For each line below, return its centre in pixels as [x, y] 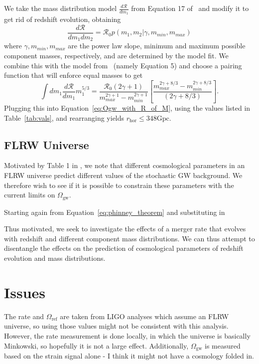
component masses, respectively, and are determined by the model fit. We [116, 55]
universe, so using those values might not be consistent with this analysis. [116, 326]
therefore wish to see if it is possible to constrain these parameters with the [119, 185]
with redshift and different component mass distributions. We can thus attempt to [129, 238]
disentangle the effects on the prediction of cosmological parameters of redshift [124, 248]
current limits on [30, 195]
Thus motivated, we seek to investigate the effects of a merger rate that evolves [125, 229]
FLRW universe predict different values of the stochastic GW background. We [123, 175]
